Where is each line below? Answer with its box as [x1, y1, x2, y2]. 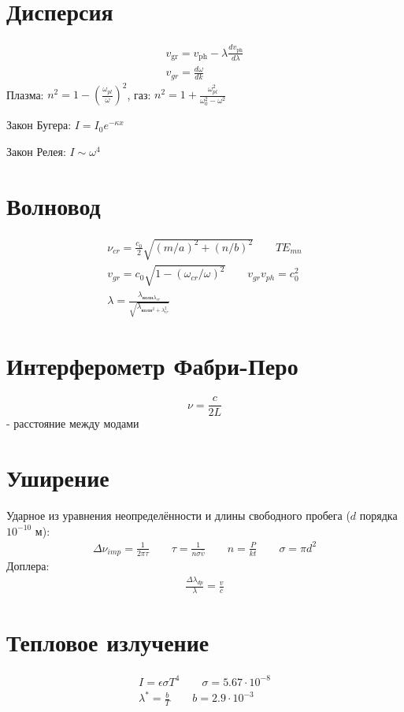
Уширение [6, 462, 109, 494]
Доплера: [6, 558, 50, 574]
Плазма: [6, 86, 44, 102]
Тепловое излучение [6, 626, 209, 658]
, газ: [127, 86, 151, 102]
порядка [359, 506, 398, 523]
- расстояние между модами [6, 415, 139, 432]
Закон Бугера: [6, 117, 72, 133]
